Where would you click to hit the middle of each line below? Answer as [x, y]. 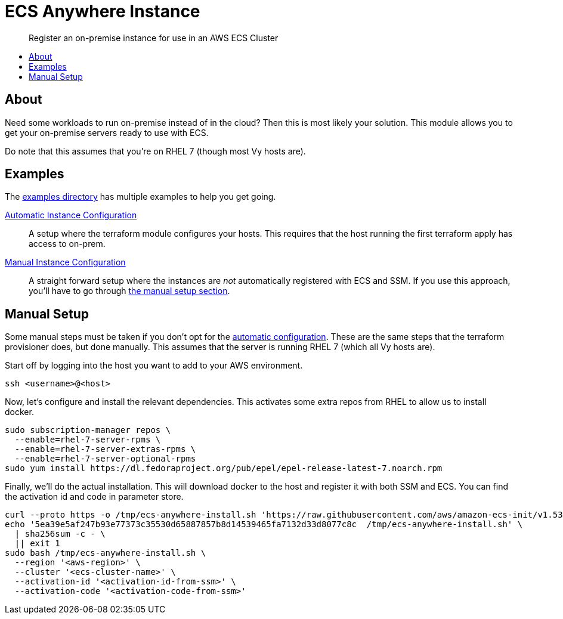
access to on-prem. [67, 244]
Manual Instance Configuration [65, 262]
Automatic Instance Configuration [71, 215]
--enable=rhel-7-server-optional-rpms [105, 459]
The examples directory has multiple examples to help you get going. [140, 197]
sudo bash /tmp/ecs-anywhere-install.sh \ [106, 553]
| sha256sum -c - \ [60, 534]
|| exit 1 [37, 544]
